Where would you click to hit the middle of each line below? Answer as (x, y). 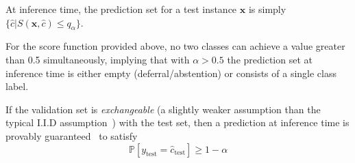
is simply (267, 9)
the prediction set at (270, 59)
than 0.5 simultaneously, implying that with (98, 59)
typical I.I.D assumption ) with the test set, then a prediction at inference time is (177, 122)
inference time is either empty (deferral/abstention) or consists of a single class (171, 73)
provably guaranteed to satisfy (72, 135)
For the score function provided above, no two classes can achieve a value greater (175, 46)
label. (17, 86)
